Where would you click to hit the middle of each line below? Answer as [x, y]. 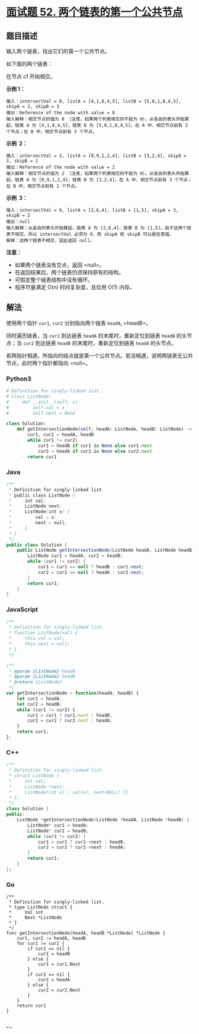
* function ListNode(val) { [43, 633]
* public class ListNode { [42, 495]
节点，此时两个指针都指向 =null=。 [48, 363]
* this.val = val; [37, 638]
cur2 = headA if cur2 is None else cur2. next [95, 451]
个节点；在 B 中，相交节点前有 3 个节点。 [52, 132]
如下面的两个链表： [30, 64]
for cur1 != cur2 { [41, 944]
